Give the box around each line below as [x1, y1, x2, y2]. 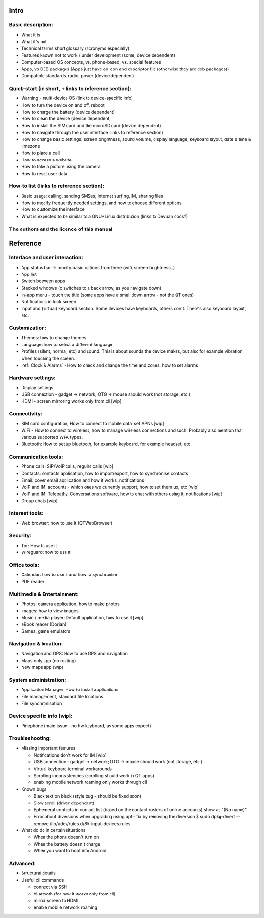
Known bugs [21, 786, 47, 792]
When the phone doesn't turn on [33, 834, 99, 840]
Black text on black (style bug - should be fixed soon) [33, 793, 142, 799]
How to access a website [21, 157, 72, 162]
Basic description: [9, 22, 53, 28]
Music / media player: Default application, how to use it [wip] [21, 615, 144, 620]
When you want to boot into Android [33, 848, 107, 854]
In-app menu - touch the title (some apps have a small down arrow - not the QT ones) [21, 292, 194, 298]
